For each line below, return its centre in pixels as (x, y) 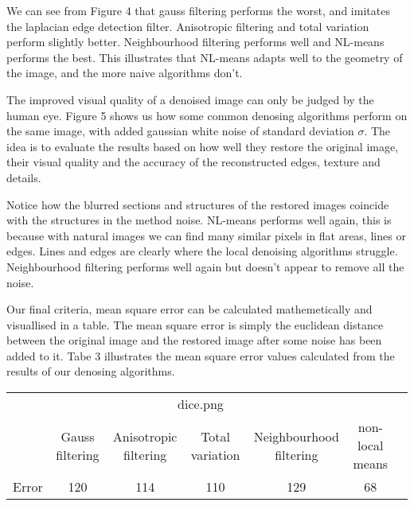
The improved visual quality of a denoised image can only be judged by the (190, 99)
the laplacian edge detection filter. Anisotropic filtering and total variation (188, 26)
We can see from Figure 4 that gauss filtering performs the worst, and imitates (198, 10)
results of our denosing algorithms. (91, 371)
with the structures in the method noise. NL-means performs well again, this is (199, 220)
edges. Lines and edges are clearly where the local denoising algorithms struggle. (202, 251)
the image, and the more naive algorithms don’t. (125, 73)
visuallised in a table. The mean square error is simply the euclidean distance (195, 324)
